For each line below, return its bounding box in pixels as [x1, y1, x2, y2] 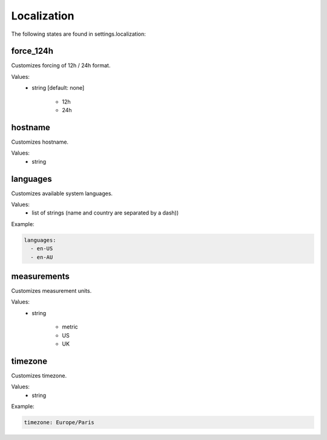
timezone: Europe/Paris [24, 419, 95, 426]
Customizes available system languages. [11, 190, 113, 197]
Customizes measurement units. [11, 287, 92, 295]
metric [62, 323, 78, 330]
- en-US [30, 245, 53, 252]
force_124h [11, 46, 54, 56]
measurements [11, 271, 70, 281]
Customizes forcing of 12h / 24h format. [11, 62, 111, 69]
